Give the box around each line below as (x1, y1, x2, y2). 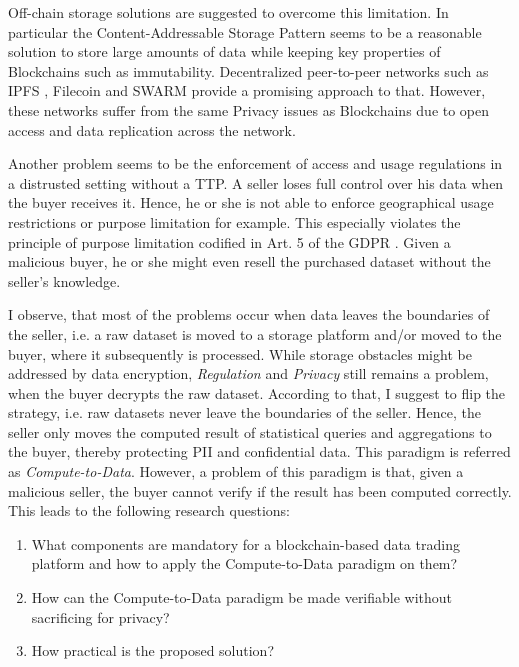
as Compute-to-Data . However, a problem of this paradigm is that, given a (8, 461, 464, 482)
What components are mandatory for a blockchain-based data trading (31, 533, 460, 554)
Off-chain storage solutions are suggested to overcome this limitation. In (8, 2, 449, 22)
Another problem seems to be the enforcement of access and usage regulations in (8, 153, 503, 174)
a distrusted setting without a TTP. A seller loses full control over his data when (8, 172, 504, 193)
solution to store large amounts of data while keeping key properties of (8, 41, 441, 62)
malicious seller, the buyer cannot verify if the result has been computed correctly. (8, 480, 512, 501)
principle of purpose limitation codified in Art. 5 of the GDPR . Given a (8, 231, 451, 252)
